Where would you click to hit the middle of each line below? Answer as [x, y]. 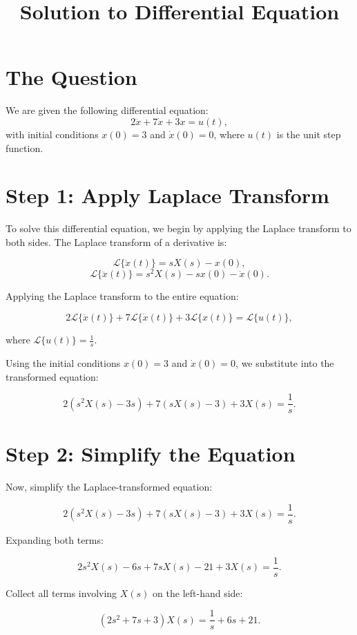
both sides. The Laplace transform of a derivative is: [116, 241]
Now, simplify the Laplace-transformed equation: [109, 487]
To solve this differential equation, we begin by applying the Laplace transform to [178, 228]
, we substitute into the [285, 362]
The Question [71, 77]
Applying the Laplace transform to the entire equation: [122, 296]
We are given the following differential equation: [107, 110]
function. [25, 148]
